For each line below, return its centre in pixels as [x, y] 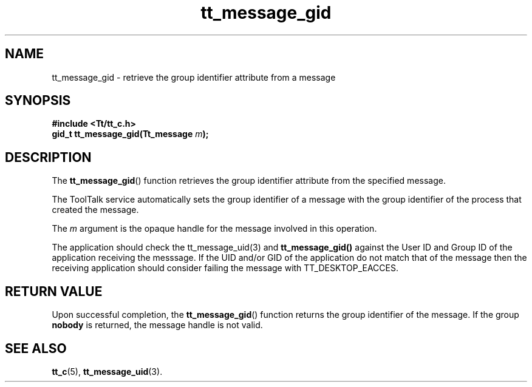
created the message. [95, 210]
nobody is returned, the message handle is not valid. [157, 325]
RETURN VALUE [54, 291]
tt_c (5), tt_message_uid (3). [107, 371]
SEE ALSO [36, 348]
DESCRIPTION [48, 157]
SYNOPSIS [38, 101]
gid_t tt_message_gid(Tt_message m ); [130, 134]
